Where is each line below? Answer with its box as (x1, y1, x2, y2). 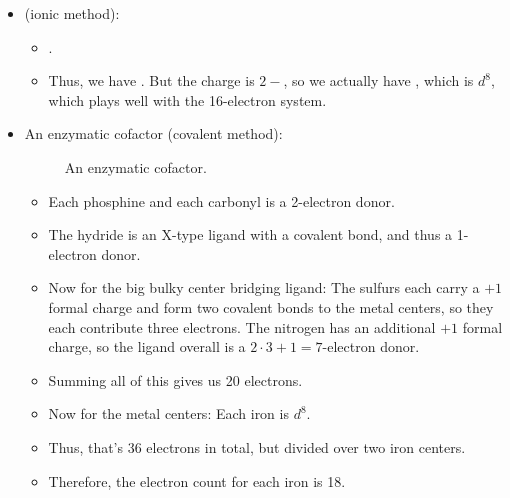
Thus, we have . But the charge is (48, 70, 255, 91)
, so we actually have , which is (283, 70, 474, 91)
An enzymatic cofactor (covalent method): (24, 123, 283, 144)
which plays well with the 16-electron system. (48, 89, 327, 110)
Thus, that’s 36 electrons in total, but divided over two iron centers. (48, 436, 466, 457)
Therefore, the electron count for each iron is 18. (48, 470, 346, 491)
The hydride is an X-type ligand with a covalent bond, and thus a (48, 224, 453, 245)
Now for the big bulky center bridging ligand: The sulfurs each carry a (48, 277, 480, 298)
